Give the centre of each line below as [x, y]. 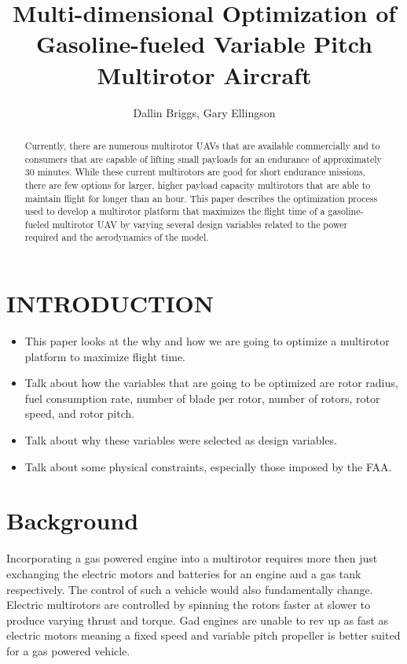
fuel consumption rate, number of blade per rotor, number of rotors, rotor [202, 398]
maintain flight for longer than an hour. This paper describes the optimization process [201, 198]
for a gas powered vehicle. [68, 650]
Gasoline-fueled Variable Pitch [204, 44]
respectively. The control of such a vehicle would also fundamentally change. [190, 589]
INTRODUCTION [110, 303]
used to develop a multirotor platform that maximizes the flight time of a [175, 211]
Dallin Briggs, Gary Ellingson [204, 112]
